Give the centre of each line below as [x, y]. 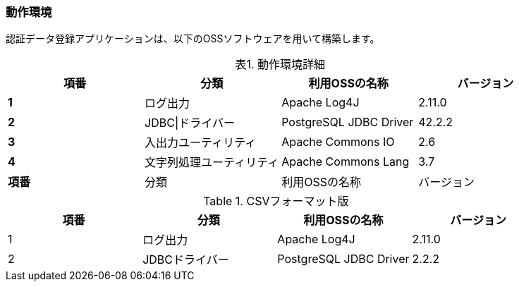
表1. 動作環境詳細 [280, 65]
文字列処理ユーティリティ [212, 163]
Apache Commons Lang [346, 162]
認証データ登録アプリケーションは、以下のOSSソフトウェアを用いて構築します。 [193, 39]
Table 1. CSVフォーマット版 [276, 201]
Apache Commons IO [338, 142]
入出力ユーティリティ [201, 143]
